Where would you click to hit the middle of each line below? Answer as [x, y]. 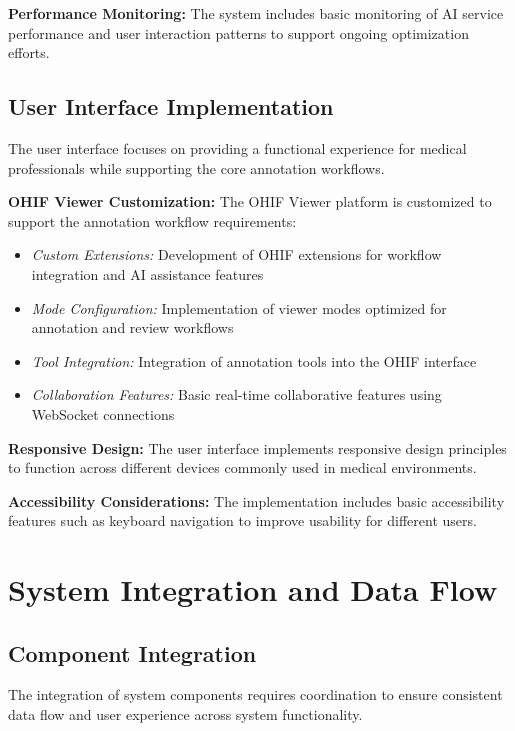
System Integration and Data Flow [253, 589]
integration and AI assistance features [147, 273]
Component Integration [132, 652]
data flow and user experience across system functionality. [185, 714]
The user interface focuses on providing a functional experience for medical [237, 147]
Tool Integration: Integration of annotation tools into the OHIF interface [254, 360]
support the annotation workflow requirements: [152, 220]
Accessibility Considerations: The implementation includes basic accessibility [256, 500]
